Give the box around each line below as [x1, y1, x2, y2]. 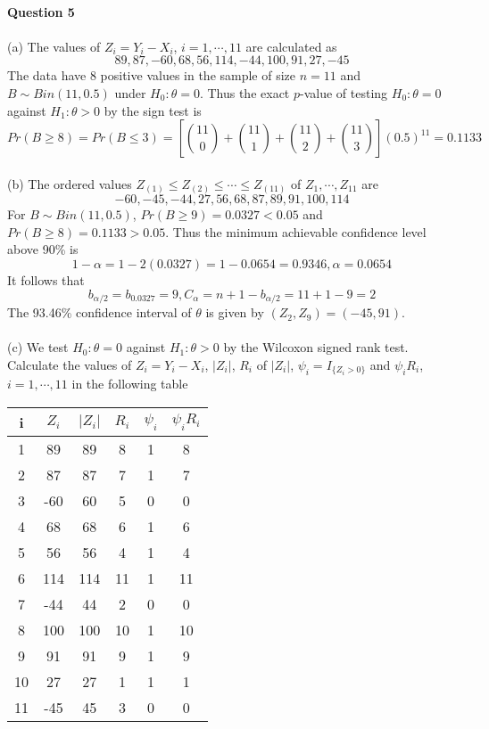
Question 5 [7, 2, 75, 20]
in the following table [71, 374, 188, 393]
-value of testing [300, 83, 388, 102]
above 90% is [7, 240, 79, 258]
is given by [205, 303, 264, 322]
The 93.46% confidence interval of [7, 303, 192, 322]
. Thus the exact [199, 83, 290, 102]
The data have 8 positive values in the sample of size [7, 66, 296, 85]
